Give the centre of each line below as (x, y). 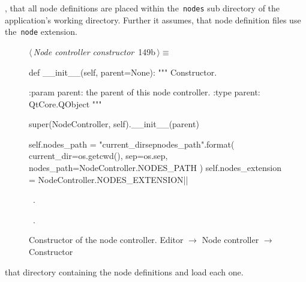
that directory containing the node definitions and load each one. (124, 271)
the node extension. (41, 31)
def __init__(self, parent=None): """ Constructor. (123, 72)
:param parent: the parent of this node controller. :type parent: (145, 92)
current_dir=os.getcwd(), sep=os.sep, (98, 156)
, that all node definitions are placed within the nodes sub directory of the (142, 8)
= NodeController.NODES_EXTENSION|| (109, 179)
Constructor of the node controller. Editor (106, 240)
